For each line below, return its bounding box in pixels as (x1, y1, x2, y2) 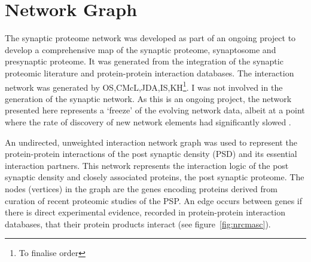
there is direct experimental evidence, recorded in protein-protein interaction (5, 206, 286, 218)
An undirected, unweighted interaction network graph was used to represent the (5, 135, 297, 148)
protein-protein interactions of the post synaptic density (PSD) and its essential (5, 147, 297, 160)
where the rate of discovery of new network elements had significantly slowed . (5, 115, 291, 128)
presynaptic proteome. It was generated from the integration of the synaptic (5, 55, 283, 67)
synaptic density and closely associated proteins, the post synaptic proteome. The (5, 171, 304, 183)
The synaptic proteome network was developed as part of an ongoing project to (5, 32, 296, 44)
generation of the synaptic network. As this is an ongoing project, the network (5, 92, 292, 104)
